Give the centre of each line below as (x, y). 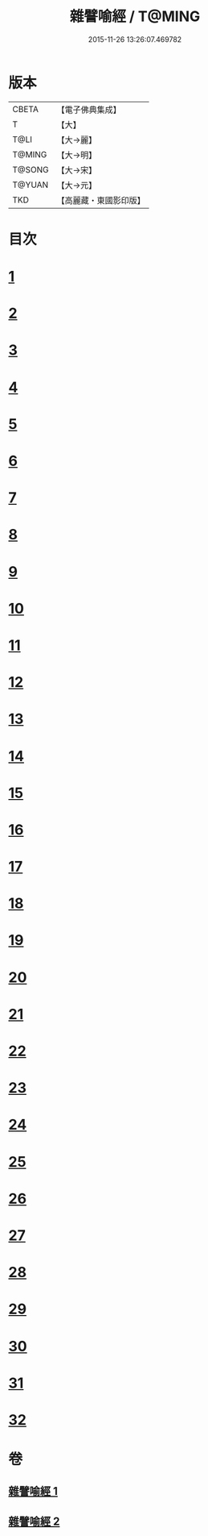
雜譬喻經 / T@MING (135, 17)
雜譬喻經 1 (33, 1491)
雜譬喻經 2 (34, 1521)
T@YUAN (31, 185)
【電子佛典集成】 (89, 110)
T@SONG (31, 169)
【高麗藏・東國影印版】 (101, 200)
